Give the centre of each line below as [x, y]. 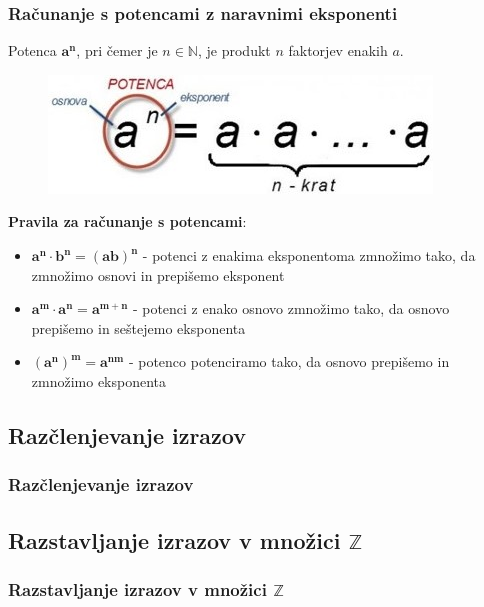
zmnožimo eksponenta [99, 380]
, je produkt [234, 50]
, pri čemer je [117, 50]
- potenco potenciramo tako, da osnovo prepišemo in [289, 361]
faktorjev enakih [338, 50]
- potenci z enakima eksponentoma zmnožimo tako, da [309, 255]
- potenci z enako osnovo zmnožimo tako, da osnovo [291, 308]
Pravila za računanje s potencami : [127, 221]
